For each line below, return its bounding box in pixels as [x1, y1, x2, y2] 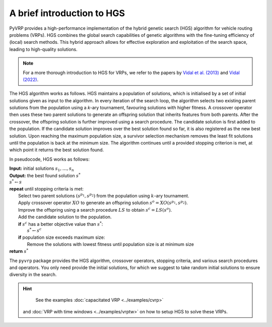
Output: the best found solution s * [9, 172, 81, 178]
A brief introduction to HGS [9, 8, 125, 19]
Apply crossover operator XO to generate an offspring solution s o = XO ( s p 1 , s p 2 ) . [18, 199, 188, 206]
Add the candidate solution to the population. [18, 214, 112, 220]
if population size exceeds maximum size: [18, 234, 105, 240]
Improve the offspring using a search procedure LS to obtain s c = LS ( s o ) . [18, 207, 172, 213]
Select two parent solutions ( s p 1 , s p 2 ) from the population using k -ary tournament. [18, 192, 189, 199]
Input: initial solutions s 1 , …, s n [9, 165, 75, 172]
